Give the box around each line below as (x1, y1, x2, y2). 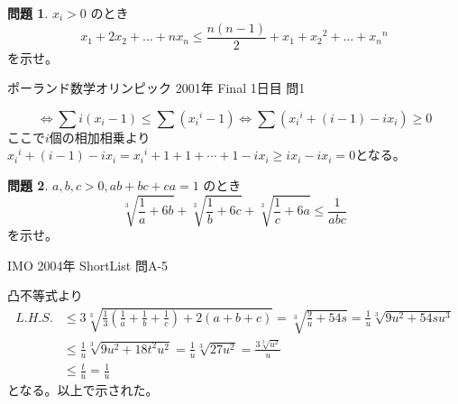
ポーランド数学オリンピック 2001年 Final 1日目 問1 (7, 78, 306, 97)
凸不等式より (7, 286, 83, 305)
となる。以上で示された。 (7, 380, 159, 399)
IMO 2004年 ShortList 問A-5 (7, 255, 169, 274)
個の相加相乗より (49, 127, 151, 146)
